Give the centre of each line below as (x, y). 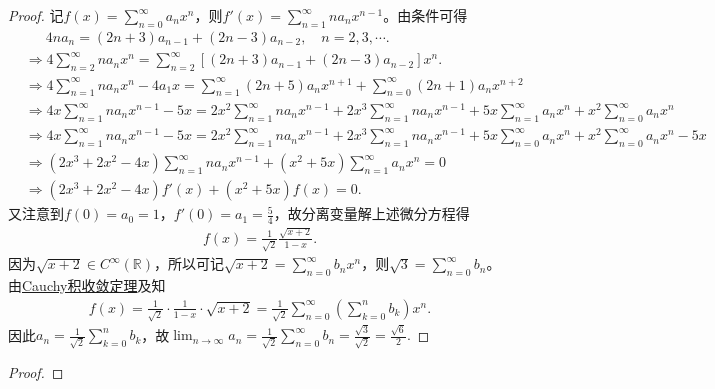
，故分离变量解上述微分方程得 (371, 213)
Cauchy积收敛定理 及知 (94, 285)
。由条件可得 (425, 15)
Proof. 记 (36, 15)
